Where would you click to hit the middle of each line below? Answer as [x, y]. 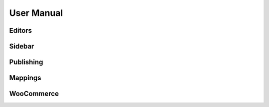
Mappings [25, 78]
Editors [21, 30]
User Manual [36, 13]
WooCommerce [34, 94]
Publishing [26, 62]
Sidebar [22, 46]
